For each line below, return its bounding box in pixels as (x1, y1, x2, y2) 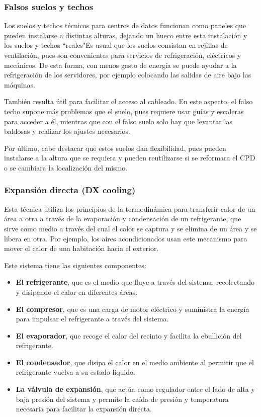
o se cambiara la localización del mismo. (4, 162, 128, 173)
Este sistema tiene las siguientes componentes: (4, 260, 146, 270)
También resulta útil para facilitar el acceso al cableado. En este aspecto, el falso (4, 96, 253, 107)
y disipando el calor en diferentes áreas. (16, 286, 137, 297)
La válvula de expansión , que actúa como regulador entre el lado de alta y (16, 384, 255, 394)
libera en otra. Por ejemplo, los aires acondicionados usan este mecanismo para (4, 233, 247, 243)
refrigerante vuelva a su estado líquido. (16, 367, 135, 377)
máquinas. (4, 79, 35, 90)
